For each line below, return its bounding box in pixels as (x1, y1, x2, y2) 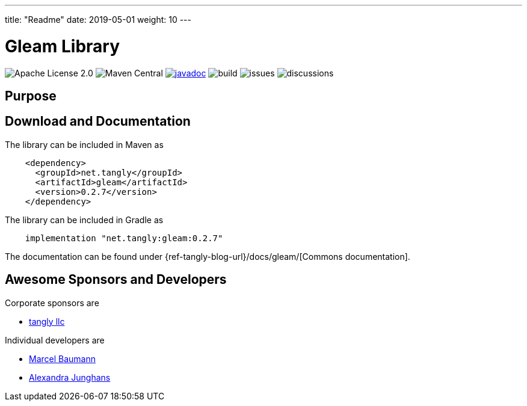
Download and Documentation (5, 114, 191, 129)
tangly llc (29, 316, 65, 327)
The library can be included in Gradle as (5, 214, 164, 225)
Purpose (5, 88, 57, 103)
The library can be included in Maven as (5, 139, 164, 150)
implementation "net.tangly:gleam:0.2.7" (25, 233, 223, 243)
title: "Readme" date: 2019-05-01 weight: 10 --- (5, 14, 192, 25)
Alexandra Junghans (29, 372, 111, 383)
